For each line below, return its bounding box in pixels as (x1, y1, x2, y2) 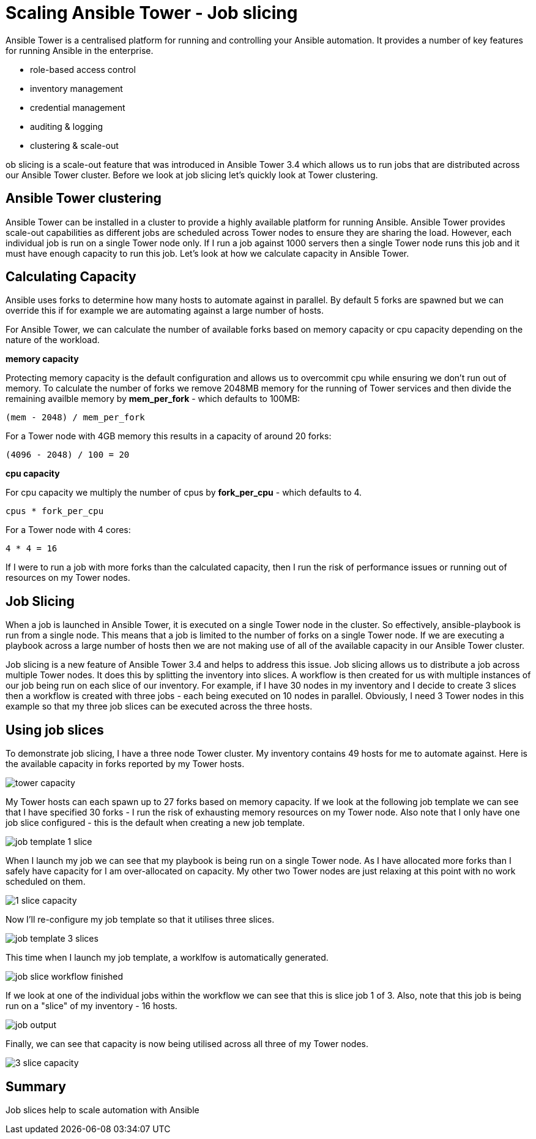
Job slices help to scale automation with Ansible (6, 1104, 199, 1115)
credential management (30, 102, 125, 113)
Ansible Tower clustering (6, 191, 162, 206)
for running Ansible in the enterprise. (6, 45, 154, 56)
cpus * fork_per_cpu (6, 506, 104, 517)
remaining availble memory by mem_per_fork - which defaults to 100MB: (6, 393, 300, 404)
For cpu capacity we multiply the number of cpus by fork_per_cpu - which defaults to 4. (6, 487, 362, 498)
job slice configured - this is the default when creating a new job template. (6, 817, 305, 828)
